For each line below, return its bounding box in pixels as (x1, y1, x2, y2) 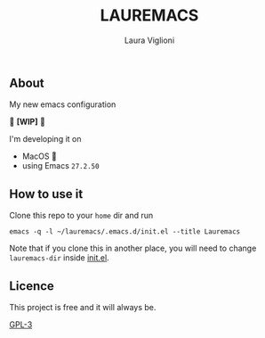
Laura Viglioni (124, 35, 175, 45)
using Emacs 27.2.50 (21, 161, 100, 171)
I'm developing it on (9, 134, 82, 144)
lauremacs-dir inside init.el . (9, 252, 109, 263)
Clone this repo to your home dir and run (9, 210, 154, 221)
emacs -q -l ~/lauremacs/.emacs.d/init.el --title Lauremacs (9, 227, 241, 236)
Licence (9, 278, 55, 293)
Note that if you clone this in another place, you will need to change (9, 243, 257, 254)
